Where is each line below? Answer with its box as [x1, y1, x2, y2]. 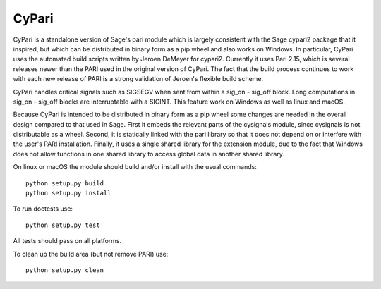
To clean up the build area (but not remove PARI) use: [13, 250, 169, 258]
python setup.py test [25, 221, 100, 229]
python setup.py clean [25, 266, 104, 274]
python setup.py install [25, 189, 111, 197]
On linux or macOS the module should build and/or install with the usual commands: [13, 163, 257, 171]
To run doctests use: [13, 204, 73, 213]
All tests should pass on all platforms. [13, 237, 122, 245]
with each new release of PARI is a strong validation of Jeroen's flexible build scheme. [13, 75, 264, 83]
